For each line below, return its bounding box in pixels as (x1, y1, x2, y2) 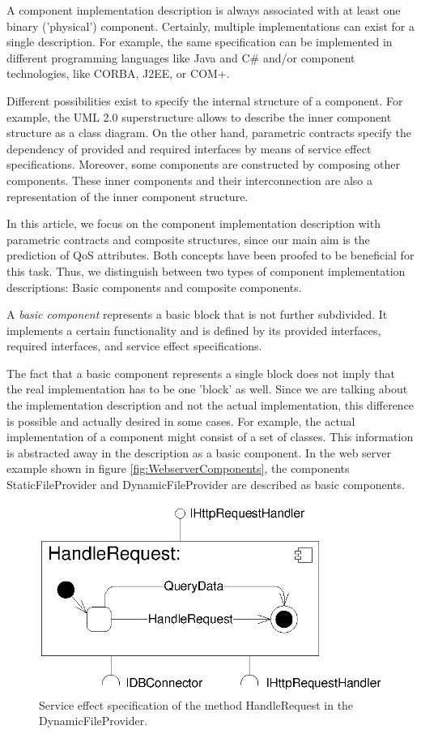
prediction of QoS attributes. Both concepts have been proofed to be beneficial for (6, 247, 415, 264)
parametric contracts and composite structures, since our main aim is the (6, 230, 370, 247)
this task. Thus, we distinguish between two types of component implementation (6, 262, 406, 279)
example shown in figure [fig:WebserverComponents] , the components (6, 460, 350, 477)
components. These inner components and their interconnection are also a (6, 171, 372, 188)
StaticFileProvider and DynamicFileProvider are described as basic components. (6, 476, 405, 493)
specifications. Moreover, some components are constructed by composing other (6, 156, 400, 173)
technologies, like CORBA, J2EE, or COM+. (6, 65, 230, 82)
